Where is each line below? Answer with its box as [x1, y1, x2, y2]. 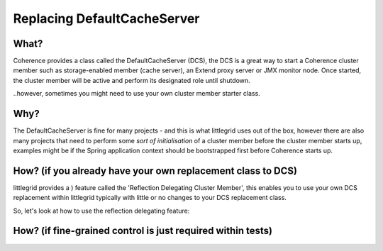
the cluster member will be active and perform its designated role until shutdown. [13, 76, 251, 84]
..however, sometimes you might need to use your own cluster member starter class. [13, 89, 260, 98]
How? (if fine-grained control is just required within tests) [13, 225, 273, 237]
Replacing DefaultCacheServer [13, 11, 200, 26]
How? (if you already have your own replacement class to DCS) [13, 164, 298, 177]
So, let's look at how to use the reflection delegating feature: [13, 206, 190, 215]
